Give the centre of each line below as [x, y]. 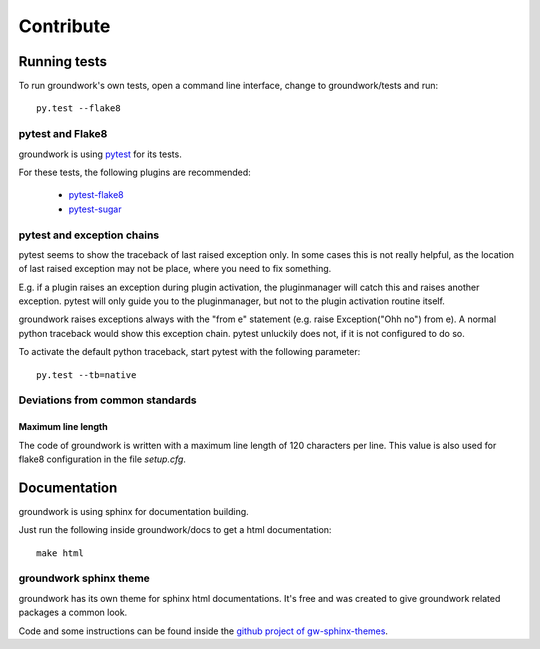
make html [60, 553]
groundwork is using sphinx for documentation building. [133, 511]
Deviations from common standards [107, 400]
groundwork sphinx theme [84, 578]
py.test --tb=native [86, 374]
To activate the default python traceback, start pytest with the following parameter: [189, 352]
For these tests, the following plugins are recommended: [135, 172]
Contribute [64, 26]
